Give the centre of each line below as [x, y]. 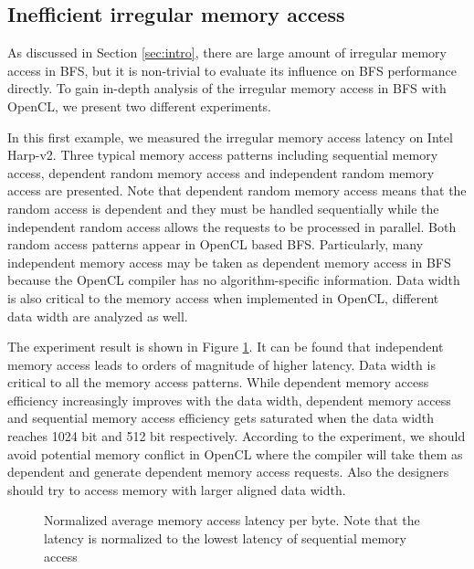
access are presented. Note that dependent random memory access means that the [237, 190]
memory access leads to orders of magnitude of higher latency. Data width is [221, 364]
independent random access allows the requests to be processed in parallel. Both [232, 226]
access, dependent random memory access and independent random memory [221, 172]
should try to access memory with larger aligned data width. [177, 489]
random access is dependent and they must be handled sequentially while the [223, 208]
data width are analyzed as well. [98, 316]
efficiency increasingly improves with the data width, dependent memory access [229, 400]
